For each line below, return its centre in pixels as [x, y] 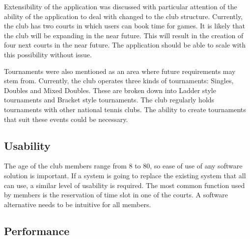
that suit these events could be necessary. [66, 119]
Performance [37, 230]
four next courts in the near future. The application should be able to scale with [125, 45]
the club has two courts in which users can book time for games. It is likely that [125, 26]
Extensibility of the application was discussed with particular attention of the [121, 6]
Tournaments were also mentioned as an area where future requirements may [120, 71]
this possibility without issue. [48, 54]
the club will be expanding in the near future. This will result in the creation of [124, 35]
